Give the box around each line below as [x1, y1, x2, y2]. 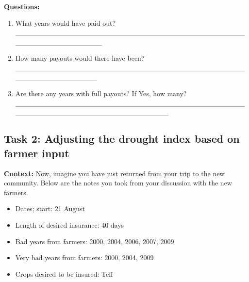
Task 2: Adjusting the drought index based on [4, 131, 240, 146]
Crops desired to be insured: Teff [15, 268, 113, 279]
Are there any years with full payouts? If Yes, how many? [15, 88, 187, 99]
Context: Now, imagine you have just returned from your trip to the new [4, 168, 225, 178]
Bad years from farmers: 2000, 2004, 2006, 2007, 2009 [15, 236, 174, 246]
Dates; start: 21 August [15, 203, 85, 214]
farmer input [4, 145, 69, 160]
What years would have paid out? [15, 17, 116, 28]
